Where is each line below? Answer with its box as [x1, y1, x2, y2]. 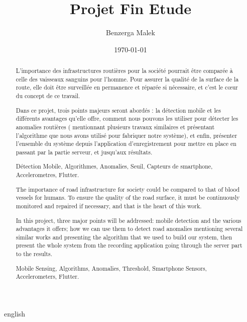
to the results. [16, 250, 52, 258]
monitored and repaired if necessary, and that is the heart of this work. [16, 201, 202, 210]
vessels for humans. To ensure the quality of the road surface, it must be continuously [16, 193, 240, 202]
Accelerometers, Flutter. [16, 272, 79, 281]
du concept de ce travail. [16, 92, 80, 100]
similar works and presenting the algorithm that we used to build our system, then [16, 232, 232, 241]
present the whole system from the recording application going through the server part [16, 241, 242, 250]
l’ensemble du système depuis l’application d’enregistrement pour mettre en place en [16, 139, 236, 148]
